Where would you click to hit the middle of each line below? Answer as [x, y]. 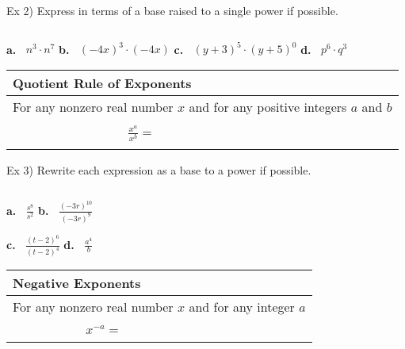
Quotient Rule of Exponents [102, 82]
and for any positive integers [268, 106]
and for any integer [242, 307]
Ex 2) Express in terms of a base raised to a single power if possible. [172, 10]
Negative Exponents [77, 283]
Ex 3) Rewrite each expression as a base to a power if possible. [159, 170]
